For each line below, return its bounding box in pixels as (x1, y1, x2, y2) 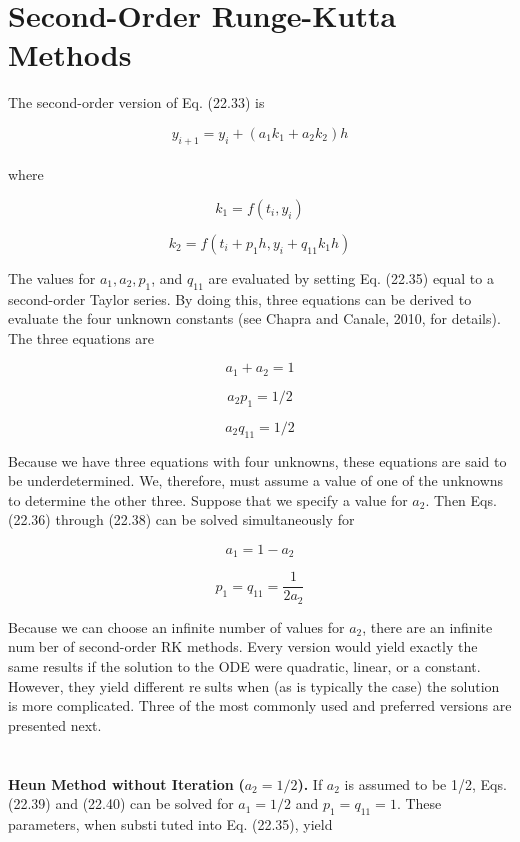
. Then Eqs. (425, 489, 497, 510)
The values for (8, 267, 96, 288)
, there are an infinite (362, 616, 493, 637)
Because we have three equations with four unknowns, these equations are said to (8, 450, 507, 471)
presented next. (8, 714, 102, 735)
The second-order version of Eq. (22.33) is (8, 92, 265, 113)
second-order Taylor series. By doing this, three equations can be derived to (8, 288, 472, 309)
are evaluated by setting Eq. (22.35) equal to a (208, 267, 494, 288)
